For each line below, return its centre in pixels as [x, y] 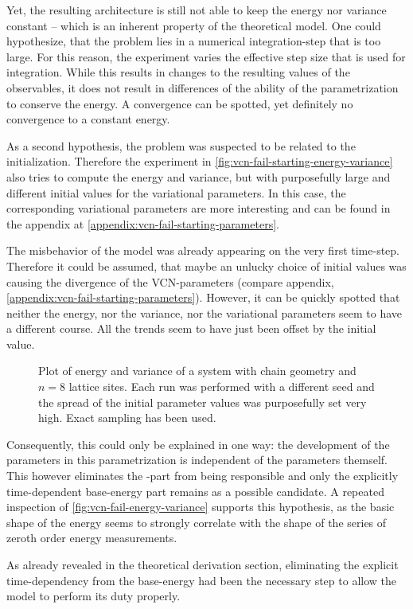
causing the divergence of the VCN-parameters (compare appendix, [170, 281]
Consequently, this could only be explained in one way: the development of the [198, 444]
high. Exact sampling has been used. [127, 418]
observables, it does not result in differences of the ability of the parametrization [203, 87]
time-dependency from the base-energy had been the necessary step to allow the [201, 580]
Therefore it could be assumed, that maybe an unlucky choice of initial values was [206, 265]
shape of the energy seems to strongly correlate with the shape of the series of [197, 522]
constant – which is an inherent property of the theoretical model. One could [194, 25]
